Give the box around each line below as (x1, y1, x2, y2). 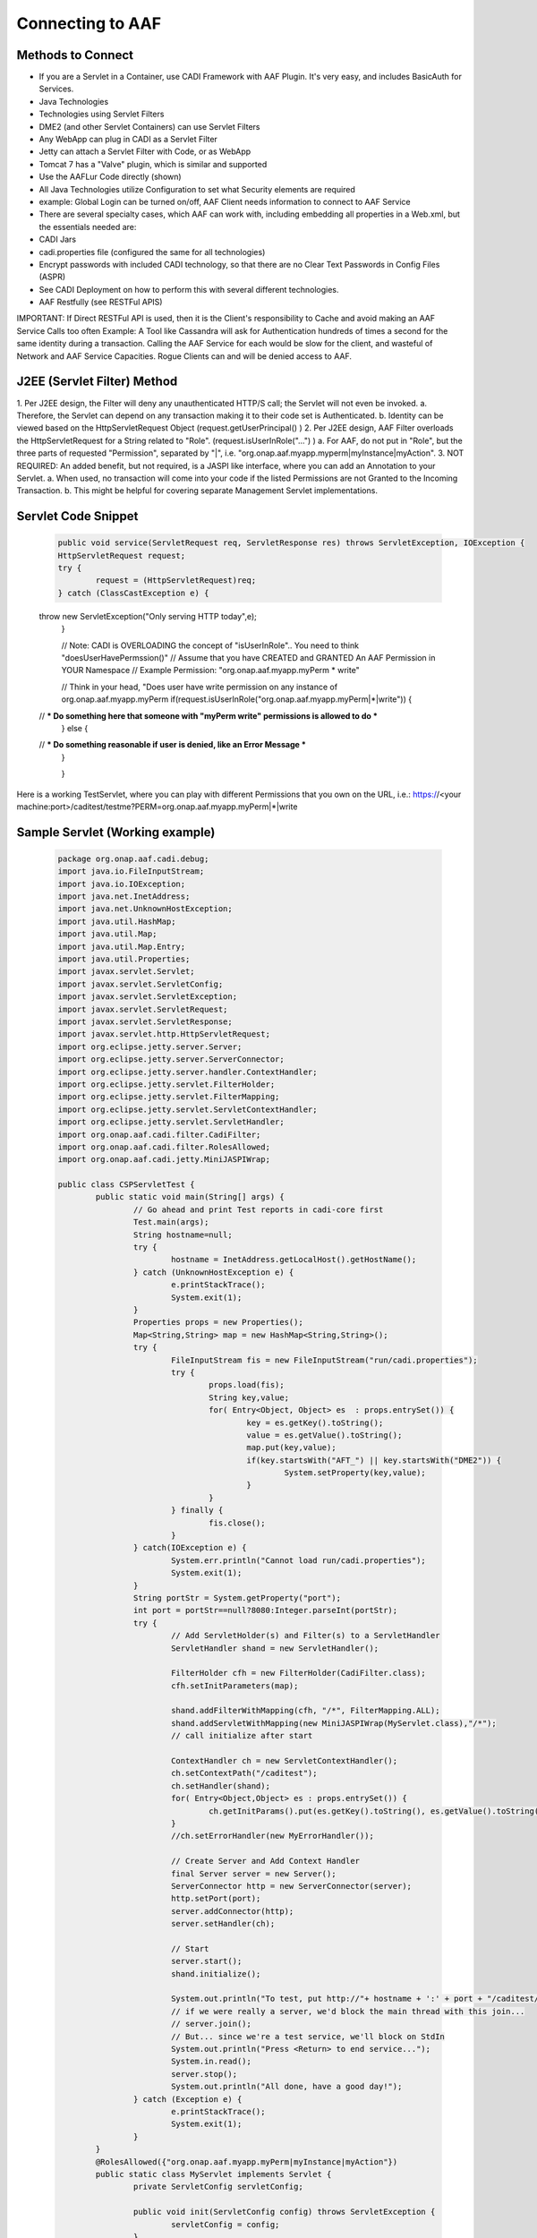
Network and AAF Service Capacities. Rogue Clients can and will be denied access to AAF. (16, 350, 353, 362)
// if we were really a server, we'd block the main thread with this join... (170, 2006, 525, 2016)
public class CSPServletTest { (57, 1180, 196, 1190)
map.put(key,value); (246, 1442, 337, 1453)
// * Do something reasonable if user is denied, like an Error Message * (38, 739, 306, 750)
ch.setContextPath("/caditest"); (170, 1768, 318, 1779)
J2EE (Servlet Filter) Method (16, 374, 178, 389)
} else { (61, 722, 89, 733)
